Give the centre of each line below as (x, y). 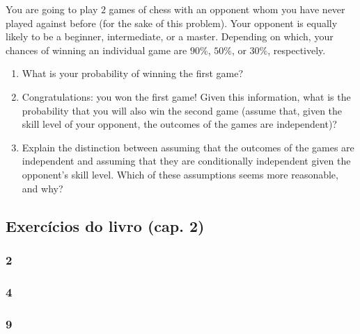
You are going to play (52, 9)
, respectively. (297, 50)
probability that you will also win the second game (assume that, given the (182, 110)
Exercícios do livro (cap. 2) (105, 225)
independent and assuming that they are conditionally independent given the (186, 161)
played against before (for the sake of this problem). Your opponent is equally (172, 23)
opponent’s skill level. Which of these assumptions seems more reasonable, (180, 174)
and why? (42, 188)
